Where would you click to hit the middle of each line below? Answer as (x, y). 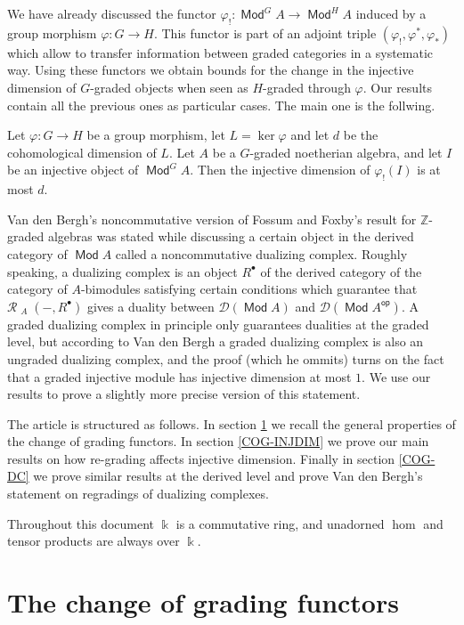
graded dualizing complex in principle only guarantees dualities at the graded (218, 324)
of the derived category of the (341, 271)
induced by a (391, 13)
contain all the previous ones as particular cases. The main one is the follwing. (221, 105)
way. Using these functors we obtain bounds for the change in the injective (211, 70)
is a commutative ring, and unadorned (280, 523)
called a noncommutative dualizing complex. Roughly (261, 253)
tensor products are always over (94, 541)
